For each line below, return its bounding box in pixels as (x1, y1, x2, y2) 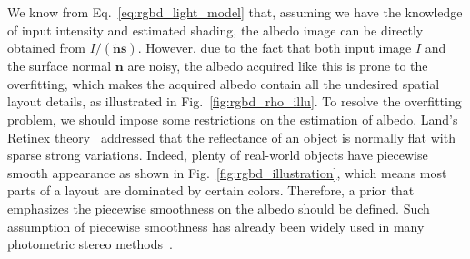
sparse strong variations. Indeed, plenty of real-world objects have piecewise (7, 145, 428, 164)
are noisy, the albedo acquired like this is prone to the (127, 56, 428, 75)
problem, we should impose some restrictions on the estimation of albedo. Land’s (7, 109, 458, 128)
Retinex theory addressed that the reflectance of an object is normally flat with (7, 127, 455, 146)
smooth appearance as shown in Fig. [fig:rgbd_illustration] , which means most (7, 163, 447, 182)
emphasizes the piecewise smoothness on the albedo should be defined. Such (7, 198, 430, 217)
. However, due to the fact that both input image (137, 38, 412, 57)
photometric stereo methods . (7, 234, 173, 254)
